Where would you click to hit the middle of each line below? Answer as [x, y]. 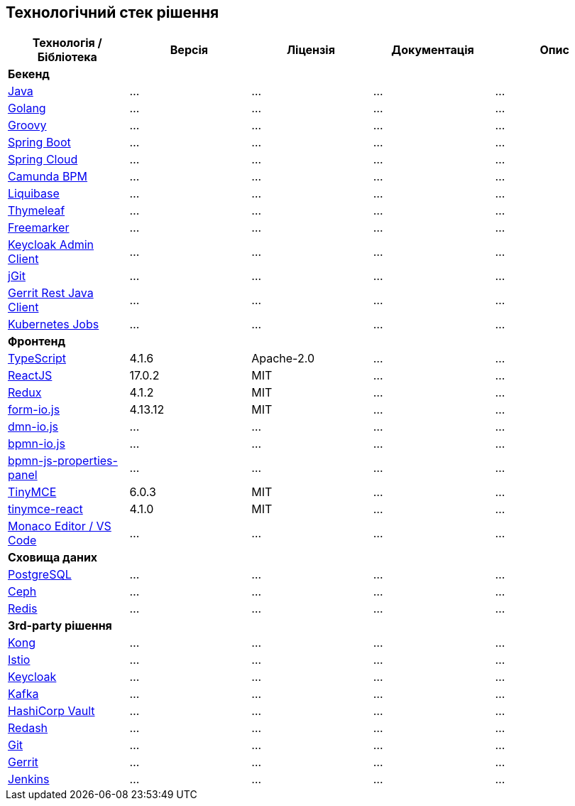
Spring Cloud [43, 160]
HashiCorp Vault [51, 711]
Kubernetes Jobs [54, 324]
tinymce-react [45, 509]
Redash [28, 728]
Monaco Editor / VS [60, 526]
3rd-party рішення [60, 626]
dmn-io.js [33, 427]
